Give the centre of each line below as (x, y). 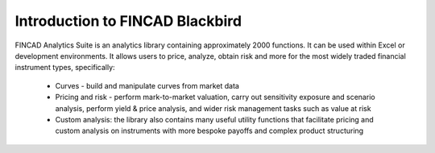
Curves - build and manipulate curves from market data (147, 85)
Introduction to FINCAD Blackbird (128, 21)
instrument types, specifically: (65, 68)
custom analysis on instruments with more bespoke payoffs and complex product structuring (209, 131)
